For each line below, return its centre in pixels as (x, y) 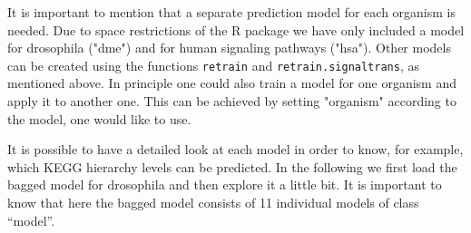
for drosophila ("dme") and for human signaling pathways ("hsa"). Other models (229, 48)
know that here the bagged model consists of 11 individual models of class (213, 202)
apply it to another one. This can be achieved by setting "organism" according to (232, 101)
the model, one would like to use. (99, 118)
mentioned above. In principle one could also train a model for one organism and (232, 83)
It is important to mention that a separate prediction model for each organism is (231, 12)
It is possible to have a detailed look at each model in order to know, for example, (235, 149)
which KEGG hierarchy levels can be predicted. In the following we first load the (232, 166)
